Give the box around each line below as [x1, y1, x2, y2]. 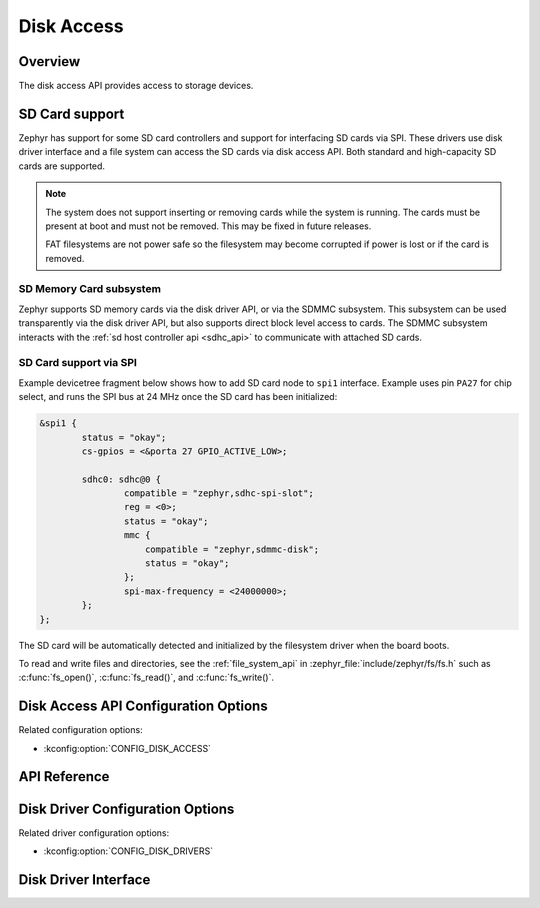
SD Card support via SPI [18, 356, 137, 370]
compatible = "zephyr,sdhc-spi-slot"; [123, 488, 314, 499]
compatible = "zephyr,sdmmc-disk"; [145, 543, 320, 555]
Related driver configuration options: [18, 826, 170, 839]
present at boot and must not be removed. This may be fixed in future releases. [45, 220, 372, 232]
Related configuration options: [18, 724, 144, 736]
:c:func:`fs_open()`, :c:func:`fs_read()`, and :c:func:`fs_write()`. [18, 671, 275, 684]
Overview [18, 53, 81, 70]
